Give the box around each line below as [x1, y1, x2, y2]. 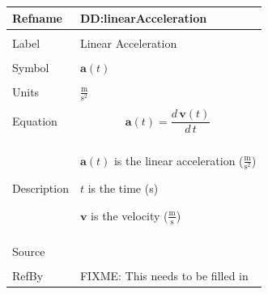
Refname [12, 9, 62, 26]
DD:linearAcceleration [79, 9, 207, 26]
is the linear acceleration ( [113, 151, 244, 168]
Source [12, 243, 45, 260]
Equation [12, 112, 57, 129]
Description [12, 179, 69, 196]
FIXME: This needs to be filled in [79, 267, 249, 284]
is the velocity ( [91, 207, 168, 224]
